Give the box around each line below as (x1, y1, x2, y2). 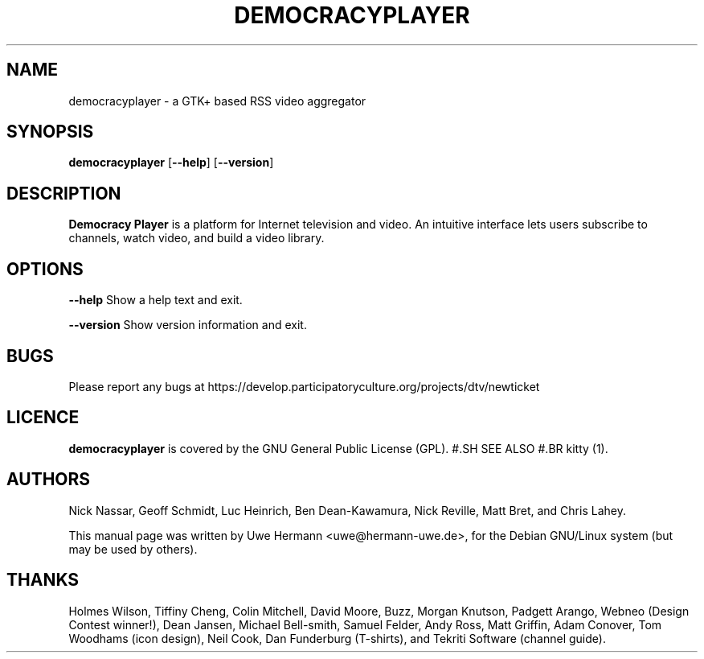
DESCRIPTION (6, 183, 121, 204)
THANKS (6, 570, 80, 591)
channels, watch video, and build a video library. (68, 231, 325, 245)
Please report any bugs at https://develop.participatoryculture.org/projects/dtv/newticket (68, 379, 540, 393)
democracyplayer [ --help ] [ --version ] (68, 155, 274, 170)
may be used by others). (68, 542, 198, 556)
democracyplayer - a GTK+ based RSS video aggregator (68, 93, 366, 108)
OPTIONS (6, 258, 84, 279)
